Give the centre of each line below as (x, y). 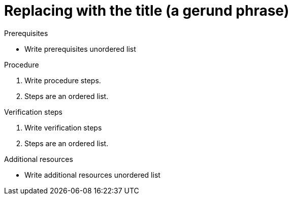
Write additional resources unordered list (92, 175)
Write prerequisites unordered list (80, 49)
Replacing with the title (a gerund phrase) (147, 11)
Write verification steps (63, 127)
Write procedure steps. (63, 80)
